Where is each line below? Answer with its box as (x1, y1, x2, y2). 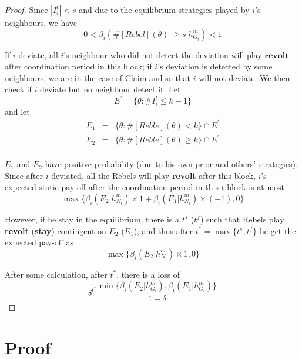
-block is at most (224, 181, 285, 193)
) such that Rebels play (200, 212, 284, 225)
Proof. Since (5, 4, 48, 15)
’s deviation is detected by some (157, 60, 273, 72)
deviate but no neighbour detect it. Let (40, 83, 181, 95)
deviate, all (18, 48, 58, 61)
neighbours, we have (5, 16, 78, 28)
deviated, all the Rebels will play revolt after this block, (51, 169, 256, 181)
